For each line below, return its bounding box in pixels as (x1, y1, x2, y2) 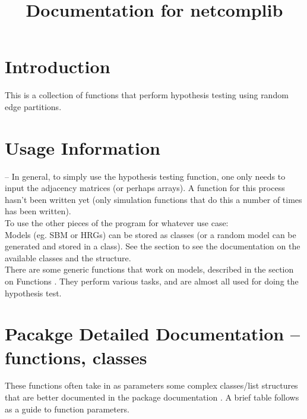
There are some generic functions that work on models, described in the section (5, 263, 294, 276)
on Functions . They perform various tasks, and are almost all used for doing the (5, 274, 299, 287)
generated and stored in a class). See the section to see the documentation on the (5, 240, 300, 252)
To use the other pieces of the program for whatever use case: (5, 217, 229, 229)
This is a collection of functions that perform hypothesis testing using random (5, 89, 289, 101)
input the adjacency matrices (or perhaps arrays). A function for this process (5, 182, 285, 194)
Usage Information (5, 135, 160, 160)
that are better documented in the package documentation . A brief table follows (5, 391, 299, 404)
